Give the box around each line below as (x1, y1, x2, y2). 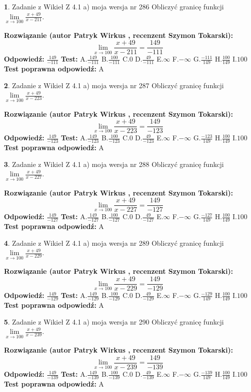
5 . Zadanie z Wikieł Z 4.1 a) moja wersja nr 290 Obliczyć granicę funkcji (4, 316, 224, 327)
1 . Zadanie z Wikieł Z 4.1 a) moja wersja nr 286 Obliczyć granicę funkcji (4, 1, 224, 11)
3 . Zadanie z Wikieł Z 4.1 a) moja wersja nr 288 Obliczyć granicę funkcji (4, 159, 224, 169)
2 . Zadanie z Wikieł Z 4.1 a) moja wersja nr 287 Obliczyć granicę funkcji (4, 80, 224, 90)
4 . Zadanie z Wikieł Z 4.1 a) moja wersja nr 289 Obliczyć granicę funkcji (4, 237, 224, 248)
